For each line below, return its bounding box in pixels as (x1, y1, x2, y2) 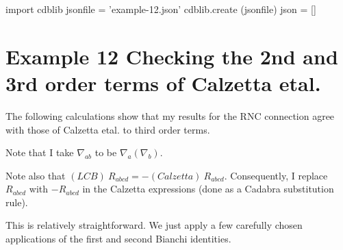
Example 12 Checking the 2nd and (5, 42, 338, 70)
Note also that (5, 168, 66, 182)
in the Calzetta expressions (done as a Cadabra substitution (82, 182, 334, 196)
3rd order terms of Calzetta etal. (5, 68, 321, 97)
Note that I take (5, 145, 74, 160)
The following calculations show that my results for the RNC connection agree (5, 108, 335, 123)
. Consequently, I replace (224, 168, 328, 182)
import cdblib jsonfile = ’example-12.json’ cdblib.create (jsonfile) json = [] (5, 2, 316, 16)
